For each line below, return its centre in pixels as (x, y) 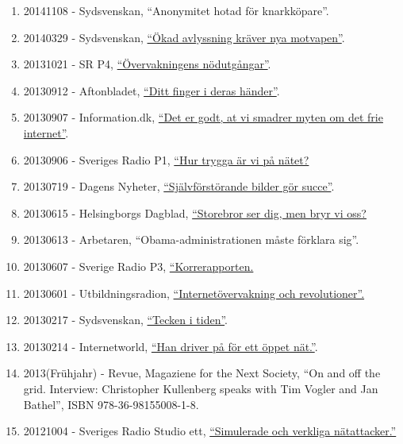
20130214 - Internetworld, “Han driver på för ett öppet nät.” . (171, 346)
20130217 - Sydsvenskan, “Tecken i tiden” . (126, 320)
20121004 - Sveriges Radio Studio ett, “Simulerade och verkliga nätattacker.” (210, 431)
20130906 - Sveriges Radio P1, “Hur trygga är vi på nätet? (166, 159)
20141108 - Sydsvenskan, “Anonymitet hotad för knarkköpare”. (176, 10)
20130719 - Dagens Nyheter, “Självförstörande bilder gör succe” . (179, 186)
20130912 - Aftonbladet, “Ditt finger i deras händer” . (152, 90)
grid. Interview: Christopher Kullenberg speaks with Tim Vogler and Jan (201, 388)
